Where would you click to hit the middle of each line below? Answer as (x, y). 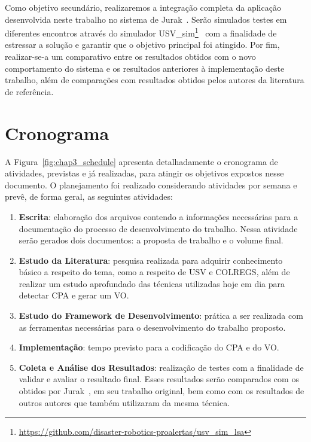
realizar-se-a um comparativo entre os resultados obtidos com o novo (130, 57)
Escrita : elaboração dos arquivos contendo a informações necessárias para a (158, 216)
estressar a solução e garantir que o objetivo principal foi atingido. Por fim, (142, 45)
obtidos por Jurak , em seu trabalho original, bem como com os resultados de (161, 391)
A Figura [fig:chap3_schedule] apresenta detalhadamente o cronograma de (141, 161)
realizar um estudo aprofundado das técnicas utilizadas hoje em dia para (152, 283)
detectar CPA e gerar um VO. (74, 295)
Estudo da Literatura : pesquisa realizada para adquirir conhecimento (151, 260)
